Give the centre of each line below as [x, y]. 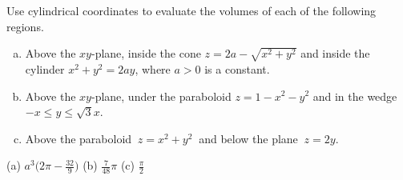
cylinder [45, 68]
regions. [25, 26]
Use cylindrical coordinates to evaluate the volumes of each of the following [191, 10]
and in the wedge [355, 96]
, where [153, 68]
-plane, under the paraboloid [161, 96]
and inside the [335, 53]
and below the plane [248, 138]
